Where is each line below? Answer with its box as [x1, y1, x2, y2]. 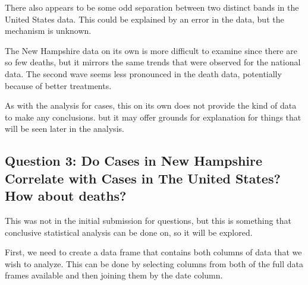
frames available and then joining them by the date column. [5, 269, 223, 281]
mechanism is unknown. [5, 24, 92, 37]
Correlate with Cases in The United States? [5, 169, 281, 187]
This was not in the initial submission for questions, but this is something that [5, 214, 291, 226]
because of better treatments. [5, 79, 112, 91]
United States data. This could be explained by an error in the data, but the [5, 12, 284, 25]
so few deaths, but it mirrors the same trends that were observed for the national [5, 56, 301, 68]
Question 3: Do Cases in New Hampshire [5, 151, 263, 170]
